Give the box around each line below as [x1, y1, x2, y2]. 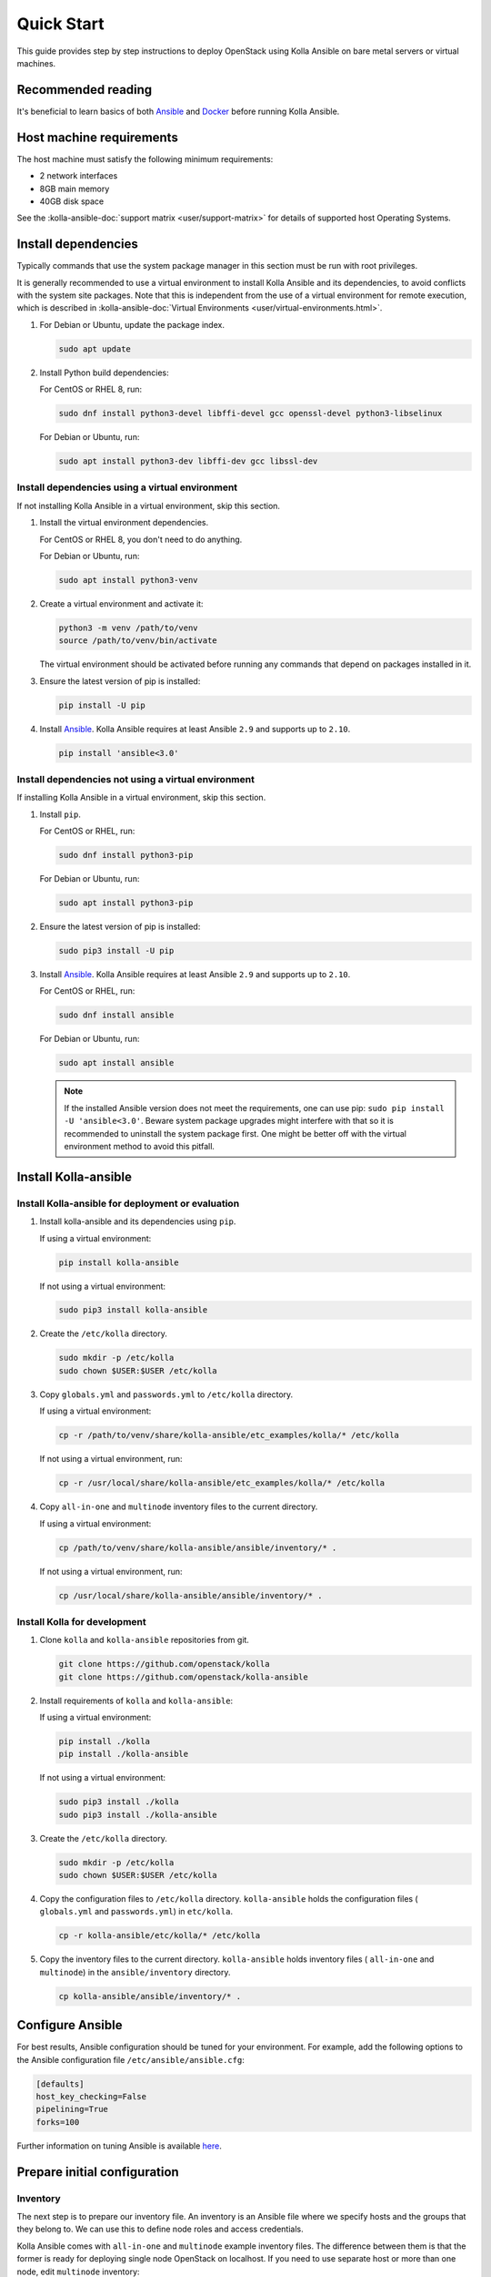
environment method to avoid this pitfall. [64, 1140, 215, 1151]
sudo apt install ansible [58, 1057, 175, 1068]
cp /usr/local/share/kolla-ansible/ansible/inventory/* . [58, 1590, 323, 1600]
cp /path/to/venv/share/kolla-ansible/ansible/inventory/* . [58, 1542, 337, 1553]
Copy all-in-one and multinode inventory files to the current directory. [39, 1501, 318, 1512]
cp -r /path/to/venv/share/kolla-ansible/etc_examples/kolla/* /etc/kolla [58, 1430, 400, 1441]
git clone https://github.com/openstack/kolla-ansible [58, 1671, 308, 1682]
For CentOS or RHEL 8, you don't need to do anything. [39, 534, 243, 545]
